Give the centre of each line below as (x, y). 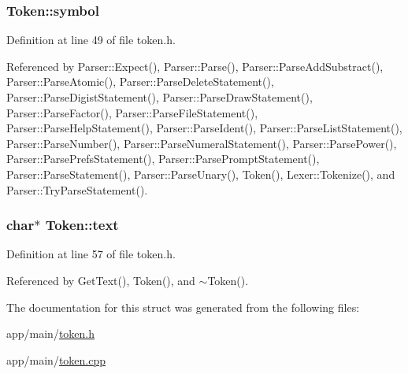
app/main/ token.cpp (56, 359)
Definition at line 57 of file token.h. (91, 254)
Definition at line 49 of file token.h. (91, 40)
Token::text (82, 225)
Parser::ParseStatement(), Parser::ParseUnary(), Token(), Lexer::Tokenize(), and (201, 174)
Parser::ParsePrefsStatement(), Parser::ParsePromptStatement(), (163, 159)
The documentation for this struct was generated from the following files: (183, 307)
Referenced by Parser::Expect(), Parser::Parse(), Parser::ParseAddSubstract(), (195, 66)
